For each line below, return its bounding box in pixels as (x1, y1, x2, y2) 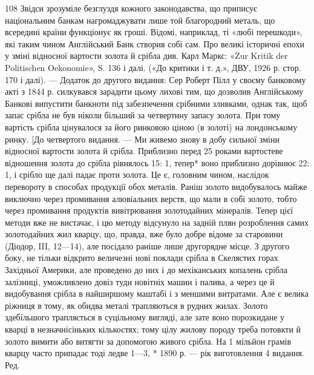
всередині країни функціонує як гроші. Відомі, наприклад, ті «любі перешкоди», (5, 25, 303, 38)
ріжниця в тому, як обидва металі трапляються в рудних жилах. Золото (5, 299, 268, 311)
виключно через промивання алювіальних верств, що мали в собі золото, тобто (5, 192, 297, 204)
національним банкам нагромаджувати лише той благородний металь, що (5, 13, 275, 26)
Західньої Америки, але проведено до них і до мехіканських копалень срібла (5, 263, 288, 276)
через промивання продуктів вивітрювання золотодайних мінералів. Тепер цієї (5, 204, 293, 217)
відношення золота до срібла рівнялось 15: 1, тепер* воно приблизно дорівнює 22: (5, 156, 310, 169)
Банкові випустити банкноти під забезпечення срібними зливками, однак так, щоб (5, 96, 307, 109)
